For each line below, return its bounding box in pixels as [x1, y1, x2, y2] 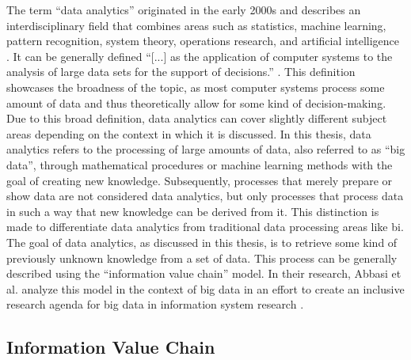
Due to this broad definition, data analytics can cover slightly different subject [6, 110, 387, 127]
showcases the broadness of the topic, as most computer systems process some [6, 78, 385, 95]
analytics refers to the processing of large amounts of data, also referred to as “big [6, 141, 405, 157]
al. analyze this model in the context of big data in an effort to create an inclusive [6, 280, 405, 297]
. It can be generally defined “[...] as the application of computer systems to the [6, 47, 393, 64]
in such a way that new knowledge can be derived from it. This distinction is [6, 203, 379, 219]
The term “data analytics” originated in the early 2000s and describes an [6, 2, 361, 17]
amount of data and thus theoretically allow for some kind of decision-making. [6, 94, 386, 111]
